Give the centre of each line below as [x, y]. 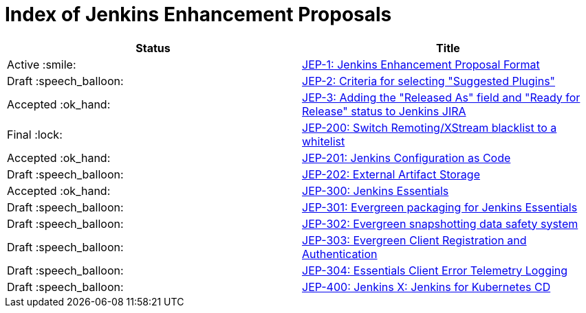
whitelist [324, 141]
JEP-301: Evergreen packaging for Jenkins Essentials [440, 207]
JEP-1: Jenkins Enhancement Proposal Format [421, 64]
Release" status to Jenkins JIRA [384, 111]
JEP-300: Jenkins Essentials [376, 190]
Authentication [340, 254]
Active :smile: [42, 64]
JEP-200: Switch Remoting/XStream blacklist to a [430, 127]
